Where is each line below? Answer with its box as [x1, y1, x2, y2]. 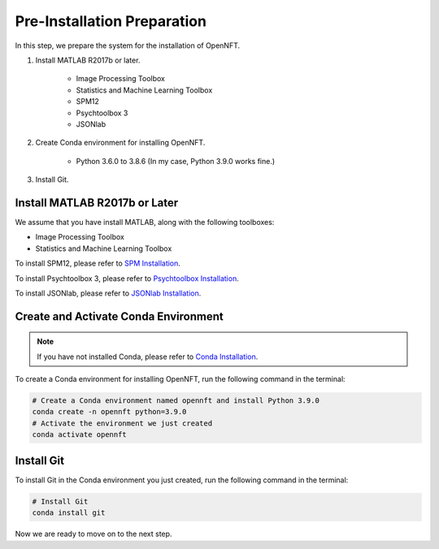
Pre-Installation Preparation [15, 12, 207, 30]
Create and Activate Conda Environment [15, 309, 224, 323]
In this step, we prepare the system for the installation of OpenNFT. [15, 41, 241, 50]
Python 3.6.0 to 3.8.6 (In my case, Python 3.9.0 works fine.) [76, 156, 276, 166]
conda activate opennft [32, 430, 128, 439]
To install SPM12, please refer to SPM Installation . [15, 258, 180, 268]
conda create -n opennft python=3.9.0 [32, 407, 187, 417]
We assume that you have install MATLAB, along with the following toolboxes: [15, 217, 275, 227]
